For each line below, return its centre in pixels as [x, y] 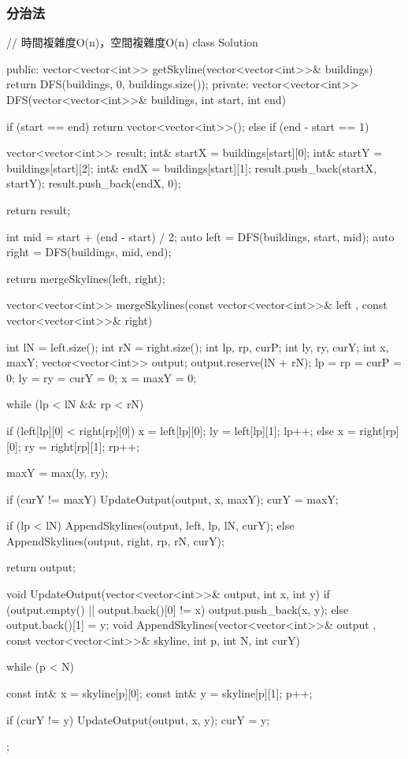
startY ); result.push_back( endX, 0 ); [94, 183]
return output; [41, 567]
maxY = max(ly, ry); [57, 473]
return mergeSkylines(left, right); [86, 278]
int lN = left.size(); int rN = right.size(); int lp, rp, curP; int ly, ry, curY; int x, [198, 346]
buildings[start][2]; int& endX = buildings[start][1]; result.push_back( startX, [191, 167]
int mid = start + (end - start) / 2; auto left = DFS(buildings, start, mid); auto [200, 236]
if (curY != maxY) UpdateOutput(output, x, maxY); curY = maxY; [172, 499]
